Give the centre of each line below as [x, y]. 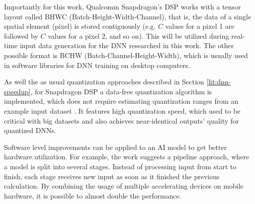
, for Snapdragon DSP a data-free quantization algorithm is [121, 91]
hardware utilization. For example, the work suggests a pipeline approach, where [127, 157]
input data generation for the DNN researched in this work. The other [127, 45]
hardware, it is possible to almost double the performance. [93, 195]
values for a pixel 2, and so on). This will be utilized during [138, 35]
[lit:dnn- [219, 82]
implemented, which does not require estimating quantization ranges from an [121, 101]
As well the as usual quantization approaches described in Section [104, 82]
